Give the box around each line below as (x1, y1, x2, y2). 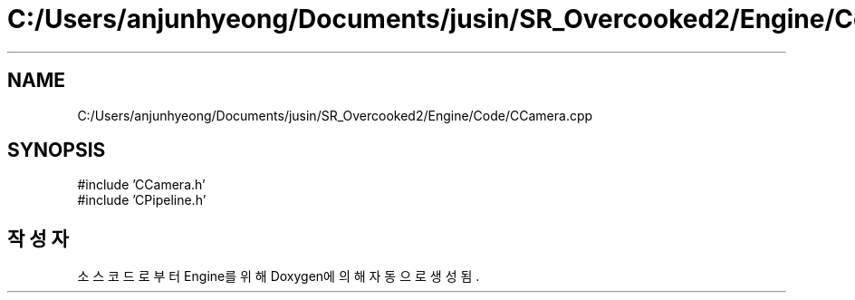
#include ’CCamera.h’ (77, 177, 206, 193)
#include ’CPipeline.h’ (77, 192, 207, 208)
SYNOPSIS (7, 139, 106, 162)
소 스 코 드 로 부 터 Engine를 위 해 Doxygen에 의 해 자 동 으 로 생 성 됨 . (77, 268, 480, 285)
